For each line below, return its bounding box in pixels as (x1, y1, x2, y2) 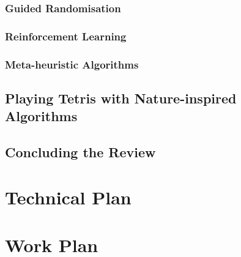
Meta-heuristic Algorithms (5, 56, 139, 72)
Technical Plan (5, 184, 132, 209)
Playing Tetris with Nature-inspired (5, 88, 237, 107)
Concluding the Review (5, 143, 156, 162)
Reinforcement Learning (5, 28, 127, 43)
